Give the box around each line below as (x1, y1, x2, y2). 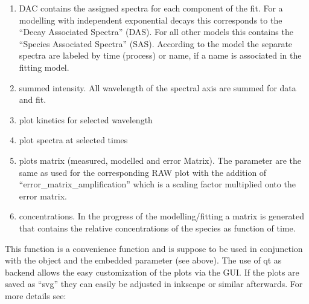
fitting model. (19, 60, 69, 73)
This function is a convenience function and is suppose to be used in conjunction (5, 242, 303, 254)
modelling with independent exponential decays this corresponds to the (19, 13, 282, 26)
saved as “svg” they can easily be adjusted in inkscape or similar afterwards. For (5, 277, 303, 290)
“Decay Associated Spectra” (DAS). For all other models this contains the (19, 25, 293, 38)
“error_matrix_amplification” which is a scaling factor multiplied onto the (19, 178, 296, 190)
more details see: (5, 289, 66, 302)
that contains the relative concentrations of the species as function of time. (19, 221, 296, 234)
